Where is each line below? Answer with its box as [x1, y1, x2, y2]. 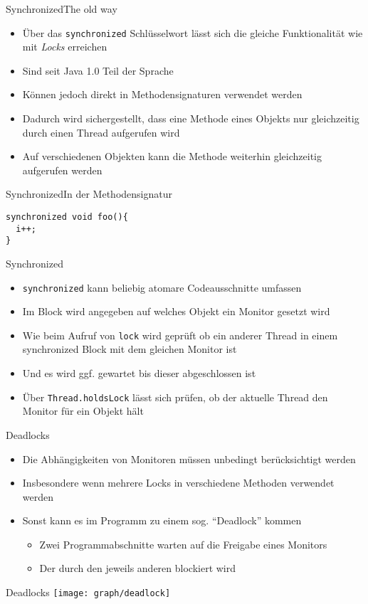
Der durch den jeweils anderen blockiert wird [39, 561, 236, 576]
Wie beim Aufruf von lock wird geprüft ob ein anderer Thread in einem [22, 327, 338, 342]
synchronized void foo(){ [6, 212, 128, 222]
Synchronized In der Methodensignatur [6, 186, 172, 201]
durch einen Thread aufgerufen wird [22, 124, 180, 139]
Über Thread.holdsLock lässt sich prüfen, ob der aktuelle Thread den [22, 389, 328, 404]
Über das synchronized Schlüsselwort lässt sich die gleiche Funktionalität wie [22, 25, 363, 40]
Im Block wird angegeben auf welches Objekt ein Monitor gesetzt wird [22, 304, 330, 319]
